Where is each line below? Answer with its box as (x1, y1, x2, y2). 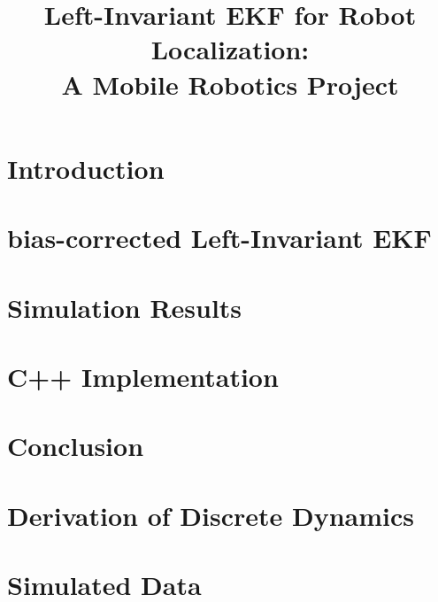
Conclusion (7, 428, 144, 464)
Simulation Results (7, 289, 242, 325)
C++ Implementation (7, 358, 279, 394)
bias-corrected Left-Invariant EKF (7, 220, 432, 256)
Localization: (150, 31, 310, 67)
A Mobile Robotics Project (61, 66, 399, 102)
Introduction (7, 150, 165, 186)
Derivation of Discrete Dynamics (7, 497, 415, 533)
